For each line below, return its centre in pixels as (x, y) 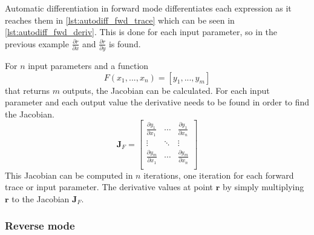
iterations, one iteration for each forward (219, 175)
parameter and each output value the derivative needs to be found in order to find (157, 102)
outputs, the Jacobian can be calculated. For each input (166, 90)
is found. (125, 43)
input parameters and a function (88, 66)
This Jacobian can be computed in (69, 175)
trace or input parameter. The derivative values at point (109, 187)
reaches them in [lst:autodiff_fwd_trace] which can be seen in (120, 20)
